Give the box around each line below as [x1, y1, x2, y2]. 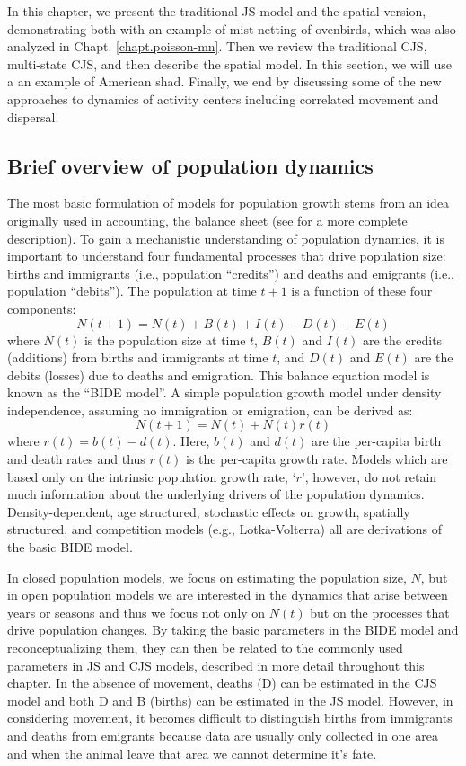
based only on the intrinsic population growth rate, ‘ [7, 467, 296, 485]
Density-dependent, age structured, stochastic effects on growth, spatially [7, 502, 410, 521]
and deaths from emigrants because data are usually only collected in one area [7, 726, 438, 744]
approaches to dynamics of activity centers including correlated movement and [7, 89, 439, 108]
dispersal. [7, 107, 59, 126]
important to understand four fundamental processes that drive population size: [7, 246, 446, 265]
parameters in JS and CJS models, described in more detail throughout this [7, 655, 425, 674]
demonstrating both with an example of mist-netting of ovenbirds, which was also [7, 19, 456, 38]
